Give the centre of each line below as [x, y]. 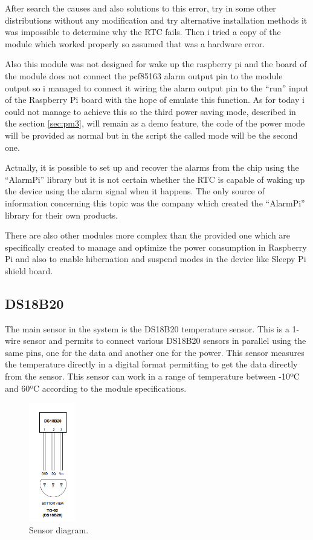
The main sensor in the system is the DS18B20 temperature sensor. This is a [147, 328]
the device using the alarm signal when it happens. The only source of [135, 191]
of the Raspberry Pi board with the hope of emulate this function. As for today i [155, 100]
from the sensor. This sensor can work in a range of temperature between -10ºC [152, 376]
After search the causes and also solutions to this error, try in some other [140, 8]
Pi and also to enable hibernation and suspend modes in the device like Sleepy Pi [156, 259]
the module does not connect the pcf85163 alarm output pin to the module [144, 75]
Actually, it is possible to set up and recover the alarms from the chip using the [152, 167]
